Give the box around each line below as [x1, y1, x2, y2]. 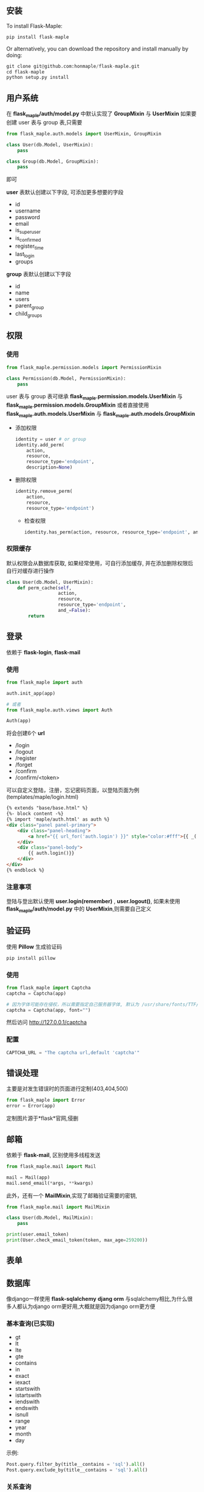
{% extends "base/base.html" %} [6, 805, 88, 812]
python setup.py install [6, 75, 69, 81]
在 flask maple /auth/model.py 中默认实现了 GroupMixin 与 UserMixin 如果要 [6, 110, 197, 118]
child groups [15, 310, 42, 319]
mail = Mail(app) [6, 1174, 50, 1181]
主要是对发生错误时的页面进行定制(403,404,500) [6, 1085, 129, 1093]
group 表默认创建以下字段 [6, 271, 72, 278]
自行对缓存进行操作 [6, 567, 55, 574]
